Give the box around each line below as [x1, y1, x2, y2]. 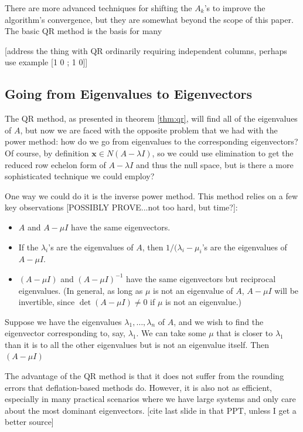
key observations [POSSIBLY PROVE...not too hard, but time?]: [5, 201, 238, 213]
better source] [5, 416, 54, 428]
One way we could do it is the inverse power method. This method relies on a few [5, 189, 298, 202]
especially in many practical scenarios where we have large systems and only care [5, 393, 296, 405]
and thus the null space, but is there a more [136, 158, 294, 170]
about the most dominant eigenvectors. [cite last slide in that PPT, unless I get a [5, 404, 297, 416]
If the [18, 240, 39, 253]
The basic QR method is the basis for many [5, 25, 162, 37]
